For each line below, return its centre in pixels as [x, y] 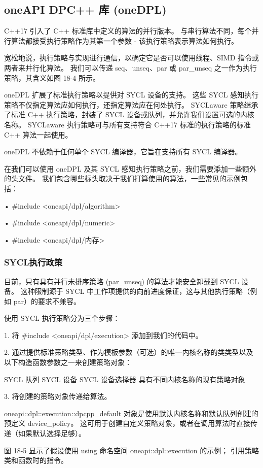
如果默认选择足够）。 [52, 433]
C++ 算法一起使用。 [38, 134]
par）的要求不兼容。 [47, 301]
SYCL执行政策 [33, 262]
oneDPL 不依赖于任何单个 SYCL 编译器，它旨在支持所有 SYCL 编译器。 [123, 152]
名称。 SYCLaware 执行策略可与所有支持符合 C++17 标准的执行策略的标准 [127, 124]
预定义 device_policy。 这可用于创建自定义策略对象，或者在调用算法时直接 [127, 423]
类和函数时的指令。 [36, 460]
